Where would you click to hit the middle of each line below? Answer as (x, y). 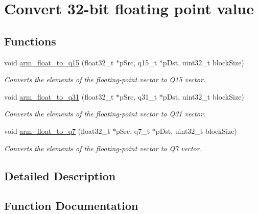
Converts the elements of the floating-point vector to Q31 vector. (105, 114)
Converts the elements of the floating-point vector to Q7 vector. (103, 148)
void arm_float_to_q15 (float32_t (59, 62)
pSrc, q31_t (138, 96)
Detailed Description (60, 175)
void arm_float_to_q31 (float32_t (59, 96)
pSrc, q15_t (138, 62)
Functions (30, 41)
